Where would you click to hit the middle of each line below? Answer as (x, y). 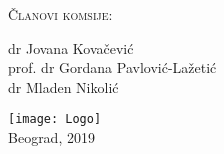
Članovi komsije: (60, 14)
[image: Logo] (55, 119)
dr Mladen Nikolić (63, 86)
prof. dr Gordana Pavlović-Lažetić (112, 67)
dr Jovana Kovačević (71, 47)
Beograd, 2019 (51, 137)
